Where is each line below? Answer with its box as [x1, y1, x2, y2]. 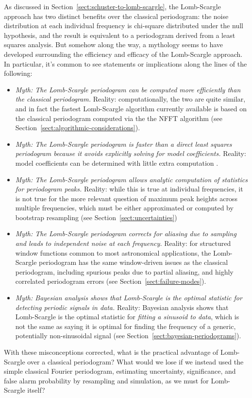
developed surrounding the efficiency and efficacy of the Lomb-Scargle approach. [4, 49, 243, 59]
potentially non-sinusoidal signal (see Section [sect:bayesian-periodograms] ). [15, 330, 241, 341]
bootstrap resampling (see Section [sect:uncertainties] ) [15, 212, 177, 222]
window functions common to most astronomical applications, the [15, 247, 211, 258]
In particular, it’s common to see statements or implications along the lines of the [4, 58, 247, 69]
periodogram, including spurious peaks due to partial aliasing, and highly [15, 266, 234, 277]
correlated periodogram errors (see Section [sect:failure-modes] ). [15, 276, 206, 286]
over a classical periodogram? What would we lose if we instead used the [27, 356, 244, 366]
